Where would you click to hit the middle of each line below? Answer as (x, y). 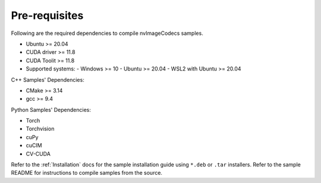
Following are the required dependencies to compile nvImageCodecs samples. (107, 33)
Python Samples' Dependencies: (51, 110)
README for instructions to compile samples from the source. (87, 173)
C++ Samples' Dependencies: (48, 79)
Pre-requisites (47, 15)
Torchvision (40, 129)
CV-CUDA (38, 153)
